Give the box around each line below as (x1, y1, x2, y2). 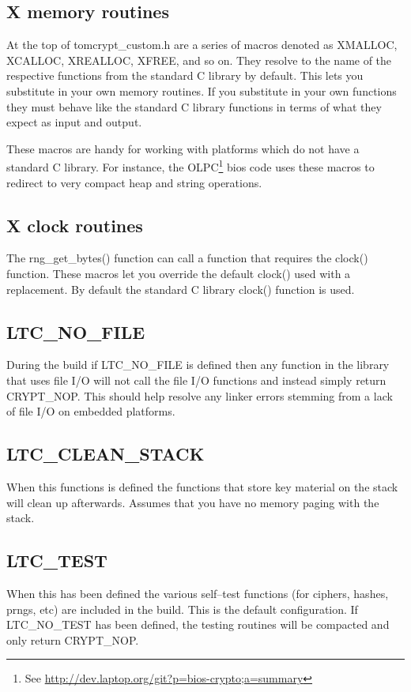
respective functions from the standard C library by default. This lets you (6, 67, 364, 84)
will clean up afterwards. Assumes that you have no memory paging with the (6, 494, 379, 510)
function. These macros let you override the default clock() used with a (6, 265, 351, 281)
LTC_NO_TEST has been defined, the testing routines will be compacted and (6, 616, 390, 633)
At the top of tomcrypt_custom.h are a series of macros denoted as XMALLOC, (6, 36, 398, 53)
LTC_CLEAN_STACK (6, 442, 205, 466)
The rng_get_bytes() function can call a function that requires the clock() (6, 250, 368, 266)
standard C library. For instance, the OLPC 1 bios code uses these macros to (6, 156, 375, 175)
